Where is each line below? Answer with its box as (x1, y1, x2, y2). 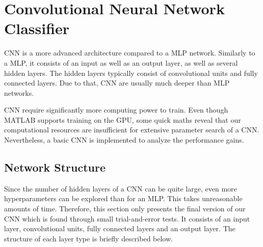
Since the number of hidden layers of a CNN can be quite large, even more (4, 183, 237, 194)
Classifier (4, 18, 70, 39)
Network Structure (4, 159, 106, 175)
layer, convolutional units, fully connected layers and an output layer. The (4, 223, 235, 234)
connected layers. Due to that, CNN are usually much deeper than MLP (4, 77, 230, 88)
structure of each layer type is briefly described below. (4, 233, 173, 243)
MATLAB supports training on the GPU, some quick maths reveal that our (4, 114, 241, 125)
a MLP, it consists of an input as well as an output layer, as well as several (4, 57, 238, 68)
